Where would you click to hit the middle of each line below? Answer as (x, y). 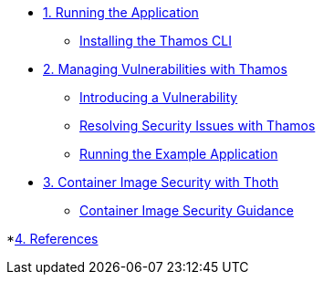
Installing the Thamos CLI (156, 41)
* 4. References (52, 239)
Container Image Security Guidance (187, 210)
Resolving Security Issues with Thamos (198, 125)
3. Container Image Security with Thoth (161, 182)
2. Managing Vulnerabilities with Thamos (165, 69)
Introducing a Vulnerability (159, 97)
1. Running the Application (121, 12)
